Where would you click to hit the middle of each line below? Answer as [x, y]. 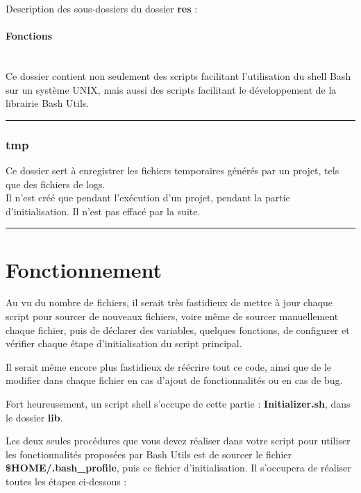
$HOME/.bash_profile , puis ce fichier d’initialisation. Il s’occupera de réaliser [178, 468]
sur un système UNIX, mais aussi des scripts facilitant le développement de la [171, 89]
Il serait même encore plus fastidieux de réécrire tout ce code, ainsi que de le [169, 366]
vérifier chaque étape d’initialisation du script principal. [124, 343]
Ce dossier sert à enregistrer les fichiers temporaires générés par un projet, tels [173, 170]
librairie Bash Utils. [48, 103]
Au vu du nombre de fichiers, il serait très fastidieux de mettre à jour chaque [169, 302]
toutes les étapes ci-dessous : [66, 482]
